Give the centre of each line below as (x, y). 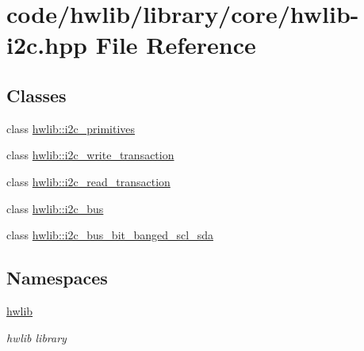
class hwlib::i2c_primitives (71, 128)
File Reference (176, 45)
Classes (36, 95)
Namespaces (57, 278)
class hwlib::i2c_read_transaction (88, 181)
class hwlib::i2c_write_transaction (90, 155)
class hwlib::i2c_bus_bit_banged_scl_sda (110, 235)
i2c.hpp (47, 45)
